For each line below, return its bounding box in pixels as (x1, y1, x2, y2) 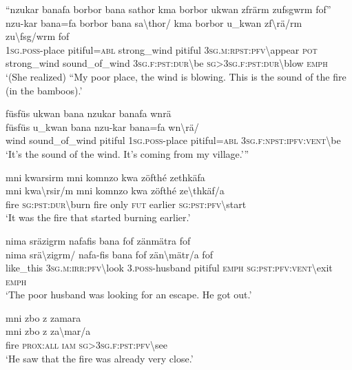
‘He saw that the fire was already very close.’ (6, 351, 194, 365)
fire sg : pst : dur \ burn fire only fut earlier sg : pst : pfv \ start (6, 196, 247, 211)
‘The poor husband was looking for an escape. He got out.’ (6, 287, 252, 302)
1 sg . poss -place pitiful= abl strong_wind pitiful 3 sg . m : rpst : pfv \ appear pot (6, 42, 318, 56)
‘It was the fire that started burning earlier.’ (6, 210, 191, 225)
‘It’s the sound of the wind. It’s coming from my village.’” (6, 146, 249, 161)
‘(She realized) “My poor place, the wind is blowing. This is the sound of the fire (6, 69, 346, 83)
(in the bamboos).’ (6, 83, 83, 97)
